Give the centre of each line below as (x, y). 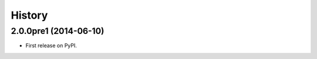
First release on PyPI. (51, 46)
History (29, 15)
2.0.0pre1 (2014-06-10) (58, 31)
